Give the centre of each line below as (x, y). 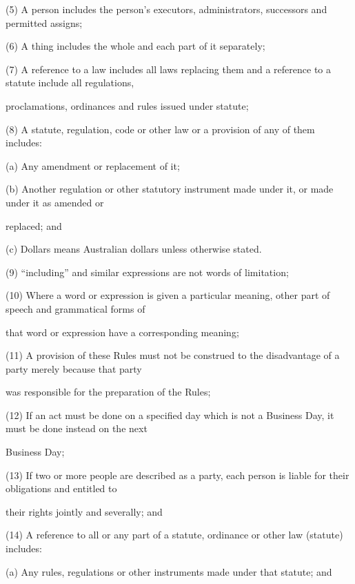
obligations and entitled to (61, 488)
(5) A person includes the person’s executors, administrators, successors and (166, 9)
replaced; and (34, 225)
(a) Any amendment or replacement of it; (93, 165)
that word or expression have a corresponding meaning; (122, 332)
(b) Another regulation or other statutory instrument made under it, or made (170, 189)
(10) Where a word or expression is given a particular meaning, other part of (168, 295)
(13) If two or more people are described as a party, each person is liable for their (177, 475)
